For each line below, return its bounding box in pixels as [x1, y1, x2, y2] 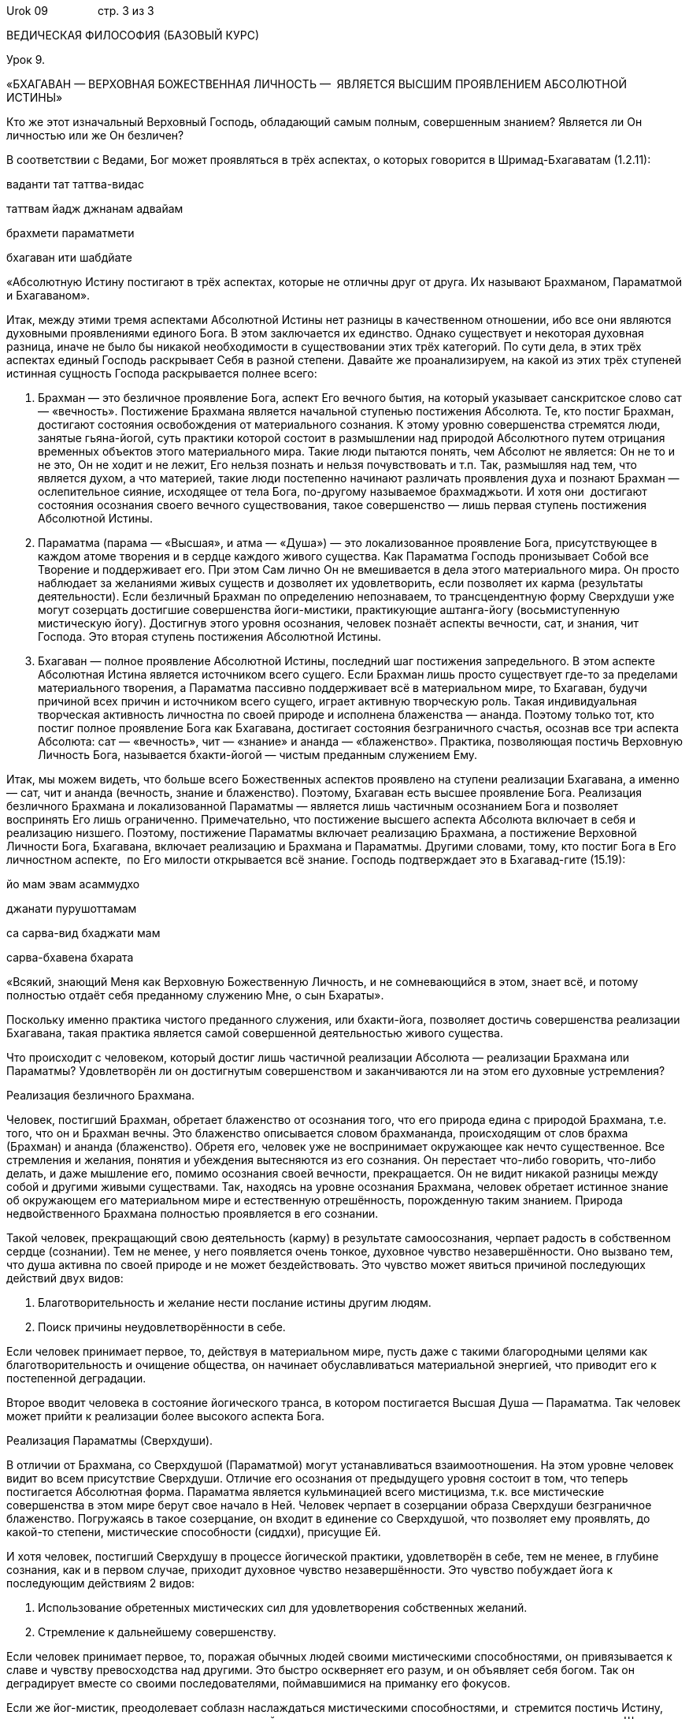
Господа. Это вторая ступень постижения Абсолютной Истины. [38, 630, 382, 643]
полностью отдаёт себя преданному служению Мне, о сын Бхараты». [6, 988, 384, 1002]
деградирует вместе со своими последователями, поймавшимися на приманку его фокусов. [6, 1676, 510, 1690]
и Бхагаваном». [6, 288, 91, 302]
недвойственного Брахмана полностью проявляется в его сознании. [6, 1207, 379, 1220]
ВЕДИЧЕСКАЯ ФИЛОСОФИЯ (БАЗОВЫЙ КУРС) [6, 28, 260, 42]
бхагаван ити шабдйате [6, 251, 132, 264]
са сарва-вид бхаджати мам [6, 926, 161, 939]
